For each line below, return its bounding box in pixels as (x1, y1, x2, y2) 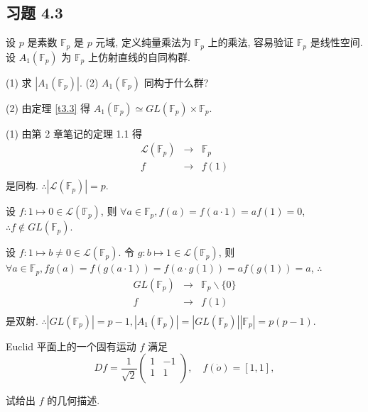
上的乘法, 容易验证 (207, 35, 294, 50)
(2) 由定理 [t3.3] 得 (6, 100, 91, 115)
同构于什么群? (144, 74, 209, 89)
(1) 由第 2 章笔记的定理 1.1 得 (6, 126, 143, 140)
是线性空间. (310, 35, 363, 50)
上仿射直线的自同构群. (87, 49, 190, 64)
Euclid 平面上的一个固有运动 (6, 338, 136, 353)
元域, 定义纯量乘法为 (95, 35, 191, 50)
